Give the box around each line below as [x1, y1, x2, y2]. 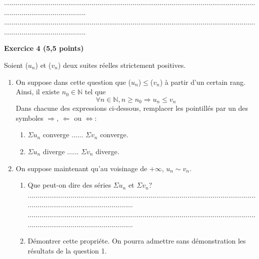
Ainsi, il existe [15, 86, 60, 97]
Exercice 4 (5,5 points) [4, 43, 84, 53]
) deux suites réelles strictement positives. [57, 59, 186, 70]
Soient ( [4, 59, 28, 70]
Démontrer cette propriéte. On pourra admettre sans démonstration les [27, 236, 246, 246]
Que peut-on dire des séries [27, 180, 111, 190]
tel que [84, 86, 106, 97]
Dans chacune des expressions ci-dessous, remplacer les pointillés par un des [15, 103, 248, 113]
